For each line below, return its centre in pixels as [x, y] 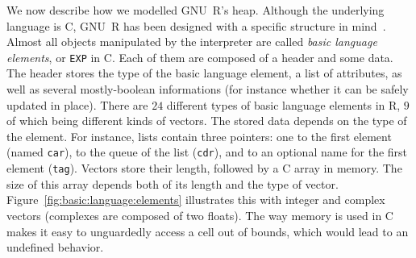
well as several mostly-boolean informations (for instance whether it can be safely [208, 89]
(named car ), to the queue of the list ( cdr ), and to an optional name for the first [207, 152]
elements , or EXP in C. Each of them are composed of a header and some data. [200, 57]
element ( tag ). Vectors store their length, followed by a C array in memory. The [204, 168]
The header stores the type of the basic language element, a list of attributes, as [204, 73]
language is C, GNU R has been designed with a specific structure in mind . [196, 25]
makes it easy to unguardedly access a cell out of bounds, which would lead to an [208, 231]
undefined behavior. [55, 247]
